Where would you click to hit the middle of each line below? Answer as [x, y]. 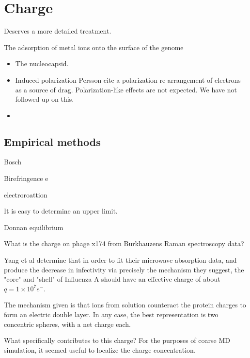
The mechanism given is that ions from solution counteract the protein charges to [125, 305]
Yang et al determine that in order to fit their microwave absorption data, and [120, 260]
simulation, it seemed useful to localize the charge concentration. [100, 349]
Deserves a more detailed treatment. [58, 31]
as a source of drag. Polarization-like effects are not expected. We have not [126, 89]
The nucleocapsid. [42, 63]
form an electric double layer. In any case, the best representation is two [111, 314]
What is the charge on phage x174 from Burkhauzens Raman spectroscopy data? [124, 243]
